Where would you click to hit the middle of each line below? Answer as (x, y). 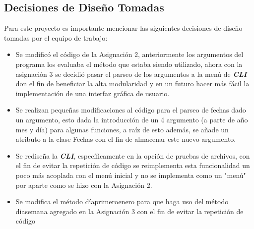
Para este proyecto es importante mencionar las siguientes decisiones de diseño (123, 28)
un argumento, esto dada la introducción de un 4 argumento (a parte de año (132, 119)
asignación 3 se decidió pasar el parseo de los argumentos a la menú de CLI (131, 74)
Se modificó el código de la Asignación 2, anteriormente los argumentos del (129, 54)
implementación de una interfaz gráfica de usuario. (93, 93)
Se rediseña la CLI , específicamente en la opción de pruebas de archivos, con (133, 155)
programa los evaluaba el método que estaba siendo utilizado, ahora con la (129, 64)
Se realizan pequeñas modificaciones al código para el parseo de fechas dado (131, 110)
